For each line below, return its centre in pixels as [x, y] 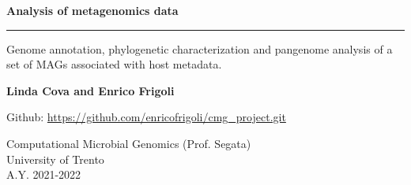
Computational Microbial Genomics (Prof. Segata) [129, 143]
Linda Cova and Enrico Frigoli [90, 90]
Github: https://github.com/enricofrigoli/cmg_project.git [146, 117]
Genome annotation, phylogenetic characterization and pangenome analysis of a [200, 48]
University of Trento [55, 159]
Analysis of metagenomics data [92, 10]
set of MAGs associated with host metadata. [114, 64]
